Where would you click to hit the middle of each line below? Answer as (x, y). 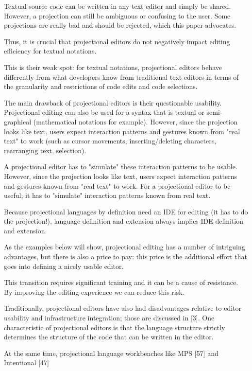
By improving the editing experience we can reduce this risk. (94, 291)
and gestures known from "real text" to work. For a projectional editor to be (117, 185)
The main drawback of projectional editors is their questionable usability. (113, 102)
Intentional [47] (26, 362)
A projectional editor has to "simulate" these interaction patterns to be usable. (121, 167)
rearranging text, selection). (45, 150)
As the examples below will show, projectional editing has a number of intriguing (125, 247)
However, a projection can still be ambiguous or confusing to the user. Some (117, 15)
